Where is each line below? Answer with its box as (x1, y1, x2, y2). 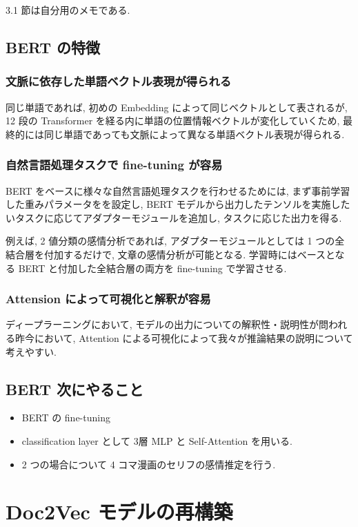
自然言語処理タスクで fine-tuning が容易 (6, 156, 223, 173)
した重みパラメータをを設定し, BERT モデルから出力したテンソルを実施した (6, 197, 350, 211)
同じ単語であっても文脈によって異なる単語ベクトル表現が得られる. (43, 126, 345, 141)
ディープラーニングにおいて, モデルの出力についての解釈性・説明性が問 (6, 317, 328, 332)
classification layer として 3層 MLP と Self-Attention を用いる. (21, 433, 292, 448)
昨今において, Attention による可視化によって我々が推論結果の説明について (14, 330, 353, 345)
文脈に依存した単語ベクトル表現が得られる (6, 73, 232, 90)
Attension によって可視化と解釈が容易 (6, 290, 211, 307)
